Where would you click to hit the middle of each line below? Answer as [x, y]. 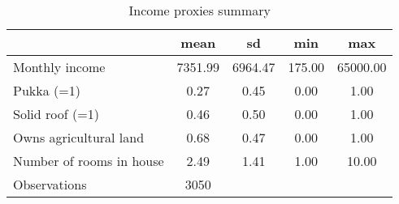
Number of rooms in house [89, 161]
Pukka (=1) [47, 90]
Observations [50, 184]
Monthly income [59, 67]
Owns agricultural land [79, 137]
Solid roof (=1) [56, 114]
